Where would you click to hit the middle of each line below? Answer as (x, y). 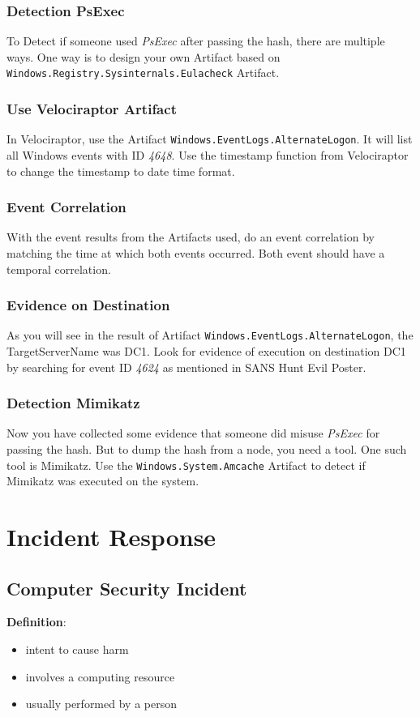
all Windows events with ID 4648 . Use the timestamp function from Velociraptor (208, 154)
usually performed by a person (101, 704)
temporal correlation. (59, 269)
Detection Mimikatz (73, 403)
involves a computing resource (100, 676)
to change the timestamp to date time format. (121, 171)
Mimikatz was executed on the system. (103, 481)
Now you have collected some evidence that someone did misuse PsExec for (193, 433)
